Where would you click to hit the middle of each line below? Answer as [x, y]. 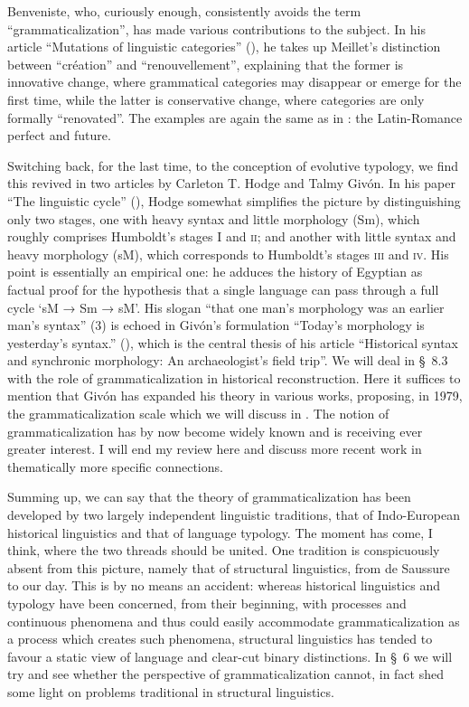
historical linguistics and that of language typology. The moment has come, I [220, 532]
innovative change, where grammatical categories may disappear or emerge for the [234, 82]
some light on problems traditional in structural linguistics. [171, 691]
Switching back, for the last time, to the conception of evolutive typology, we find [233, 165]
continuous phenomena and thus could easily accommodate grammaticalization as [234, 621]
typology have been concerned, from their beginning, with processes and [207, 603]
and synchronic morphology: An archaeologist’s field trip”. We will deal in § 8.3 [228, 360]
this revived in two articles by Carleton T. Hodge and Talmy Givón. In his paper [231, 183]
